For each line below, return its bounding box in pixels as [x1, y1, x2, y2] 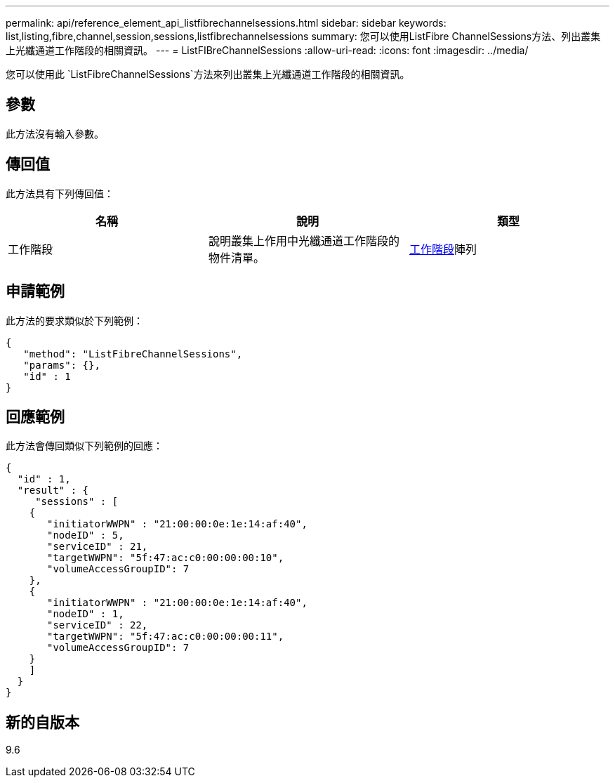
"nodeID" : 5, [47, 529, 124, 541]
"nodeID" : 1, [47, 608, 124, 620]
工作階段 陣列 [409, 242, 477, 256]
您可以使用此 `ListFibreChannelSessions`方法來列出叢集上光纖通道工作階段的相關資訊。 [6, 68, 410, 80]
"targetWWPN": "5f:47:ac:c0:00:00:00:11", [47, 631, 284, 643]
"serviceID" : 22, [47, 619, 148, 631]
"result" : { [17, 485, 89, 496]
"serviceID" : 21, [47, 541, 148, 553]
